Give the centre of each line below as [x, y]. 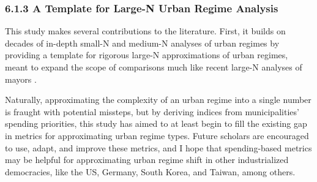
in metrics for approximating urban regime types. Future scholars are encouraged [157, 135]
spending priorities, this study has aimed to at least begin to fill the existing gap [156, 123]
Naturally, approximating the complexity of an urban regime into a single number [158, 100]
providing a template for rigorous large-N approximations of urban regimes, [147, 55]
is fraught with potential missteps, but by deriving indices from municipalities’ [152, 111]
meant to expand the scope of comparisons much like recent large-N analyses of [154, 67]
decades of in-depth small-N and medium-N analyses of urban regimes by [142, 43]
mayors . [21, 79]
